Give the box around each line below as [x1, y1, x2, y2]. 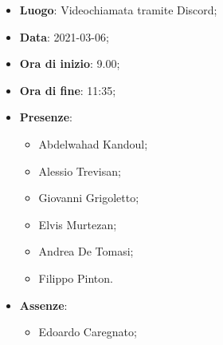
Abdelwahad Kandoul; [38, 135, 148, 152]
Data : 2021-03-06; [19, 28, 109, 45]
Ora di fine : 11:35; [19, 81, 116, 98]
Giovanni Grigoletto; [38, 189, 139, 206]
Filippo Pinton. [38, 269, 113, 286]
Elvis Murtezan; [38, 216, 117, 232]
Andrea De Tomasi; [38, 243, 134, 260]
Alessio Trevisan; [38, 162, 121, 179]
